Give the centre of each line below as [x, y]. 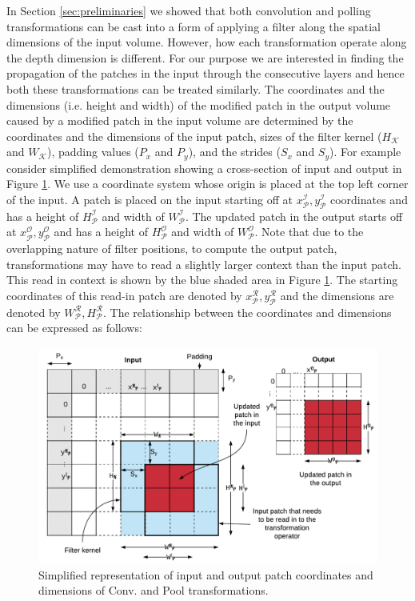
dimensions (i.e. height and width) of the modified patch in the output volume [199, 104]
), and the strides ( [234, 152]
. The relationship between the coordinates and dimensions [247, 312]
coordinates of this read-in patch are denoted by [124, 295]
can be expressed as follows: [74, 328]
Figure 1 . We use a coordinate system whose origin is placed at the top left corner [207, 184]
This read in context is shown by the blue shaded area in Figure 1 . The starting [202, 280]
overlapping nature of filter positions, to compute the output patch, [172, 248]
